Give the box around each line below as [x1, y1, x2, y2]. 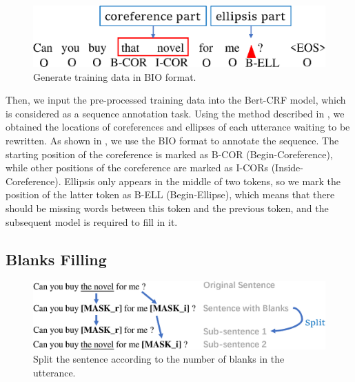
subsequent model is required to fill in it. [6, 214, 178, 229]
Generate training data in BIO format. [33, 69, 196, 84]
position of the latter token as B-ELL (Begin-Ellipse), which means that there [6, 187, 335, 202]
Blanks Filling [6, 248, 107, 269]
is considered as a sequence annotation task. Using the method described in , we [6, 106, 345, 120]
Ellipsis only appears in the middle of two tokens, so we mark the [64, 173, 341, 188]
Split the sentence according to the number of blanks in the [33, 352, 285, 366]
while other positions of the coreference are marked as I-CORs [6, 160, 268, 175]
